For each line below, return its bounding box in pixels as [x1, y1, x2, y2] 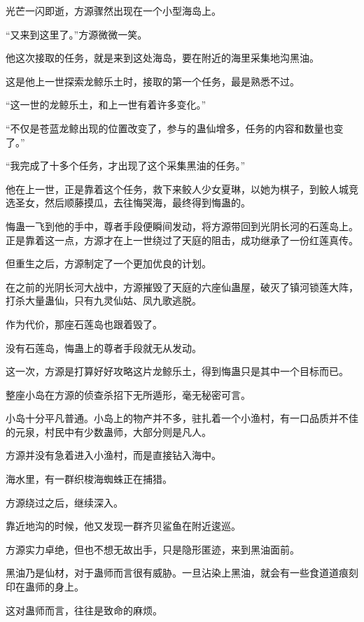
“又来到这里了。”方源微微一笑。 [6, 27, 148, 41]
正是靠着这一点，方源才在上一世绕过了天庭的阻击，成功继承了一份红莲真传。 [6, 232, 358, 247]
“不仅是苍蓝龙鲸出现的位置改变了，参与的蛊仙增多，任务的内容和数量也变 [6, 120, 344, 135]
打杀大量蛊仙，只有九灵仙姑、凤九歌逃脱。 [6, 293, 202, 308]
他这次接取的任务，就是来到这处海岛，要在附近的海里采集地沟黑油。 [6, 50, 319, 65]
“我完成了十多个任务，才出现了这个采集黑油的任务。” [6, 158, 246, 173]
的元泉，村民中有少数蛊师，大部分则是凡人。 [6, 424, 211, 439]
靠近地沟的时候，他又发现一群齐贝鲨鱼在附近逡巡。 [6, 518, 241, 533]
